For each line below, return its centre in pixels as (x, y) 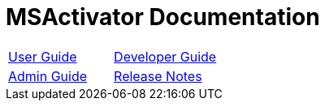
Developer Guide (165, 56)
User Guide (43, 56)
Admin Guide (48, 76)
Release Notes (158, 76)
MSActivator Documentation (163, 17)
